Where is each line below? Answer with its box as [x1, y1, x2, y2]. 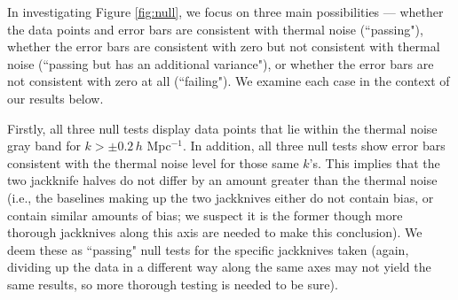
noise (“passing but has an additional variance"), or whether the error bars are [7, 54, 434, 73]
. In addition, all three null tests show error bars [183, 136, 446, 155]
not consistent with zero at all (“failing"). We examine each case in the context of [7, 72, 450, 90]
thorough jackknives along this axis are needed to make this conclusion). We [7, 223, 422, 242]
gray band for [7, 136, 81, 155]
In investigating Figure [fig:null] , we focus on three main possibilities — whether [7, 3, 444, 20]
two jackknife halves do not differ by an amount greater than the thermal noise [7, 171, 438, 189]
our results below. [7, 88, 104, 107]
